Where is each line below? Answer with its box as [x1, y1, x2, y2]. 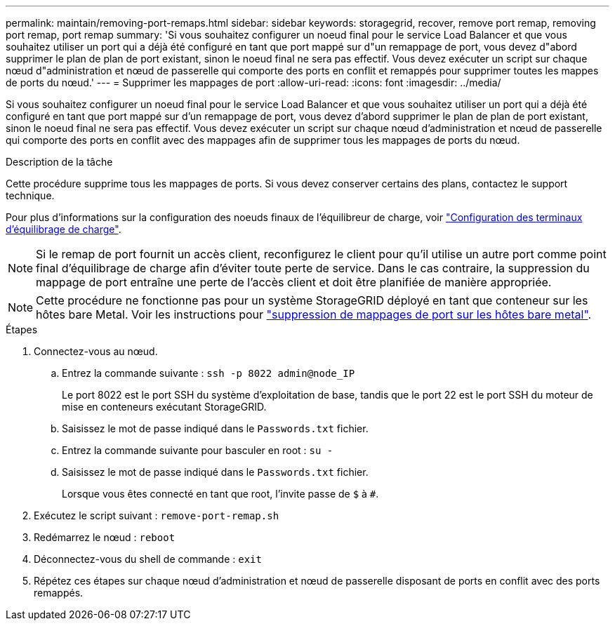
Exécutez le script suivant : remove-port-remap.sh [34, 510, 279, 521]
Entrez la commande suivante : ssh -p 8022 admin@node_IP [62, 367, 355, 379]
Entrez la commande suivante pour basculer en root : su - [62, 444, 333, 456]
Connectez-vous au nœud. [34, 345, 158, 357]
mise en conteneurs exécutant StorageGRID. [62, 401, 267, 413]
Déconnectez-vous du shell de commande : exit [34, 553, 262, 565]
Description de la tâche [6, 156, 113, 168]
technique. [6, 189, 55, 201]
